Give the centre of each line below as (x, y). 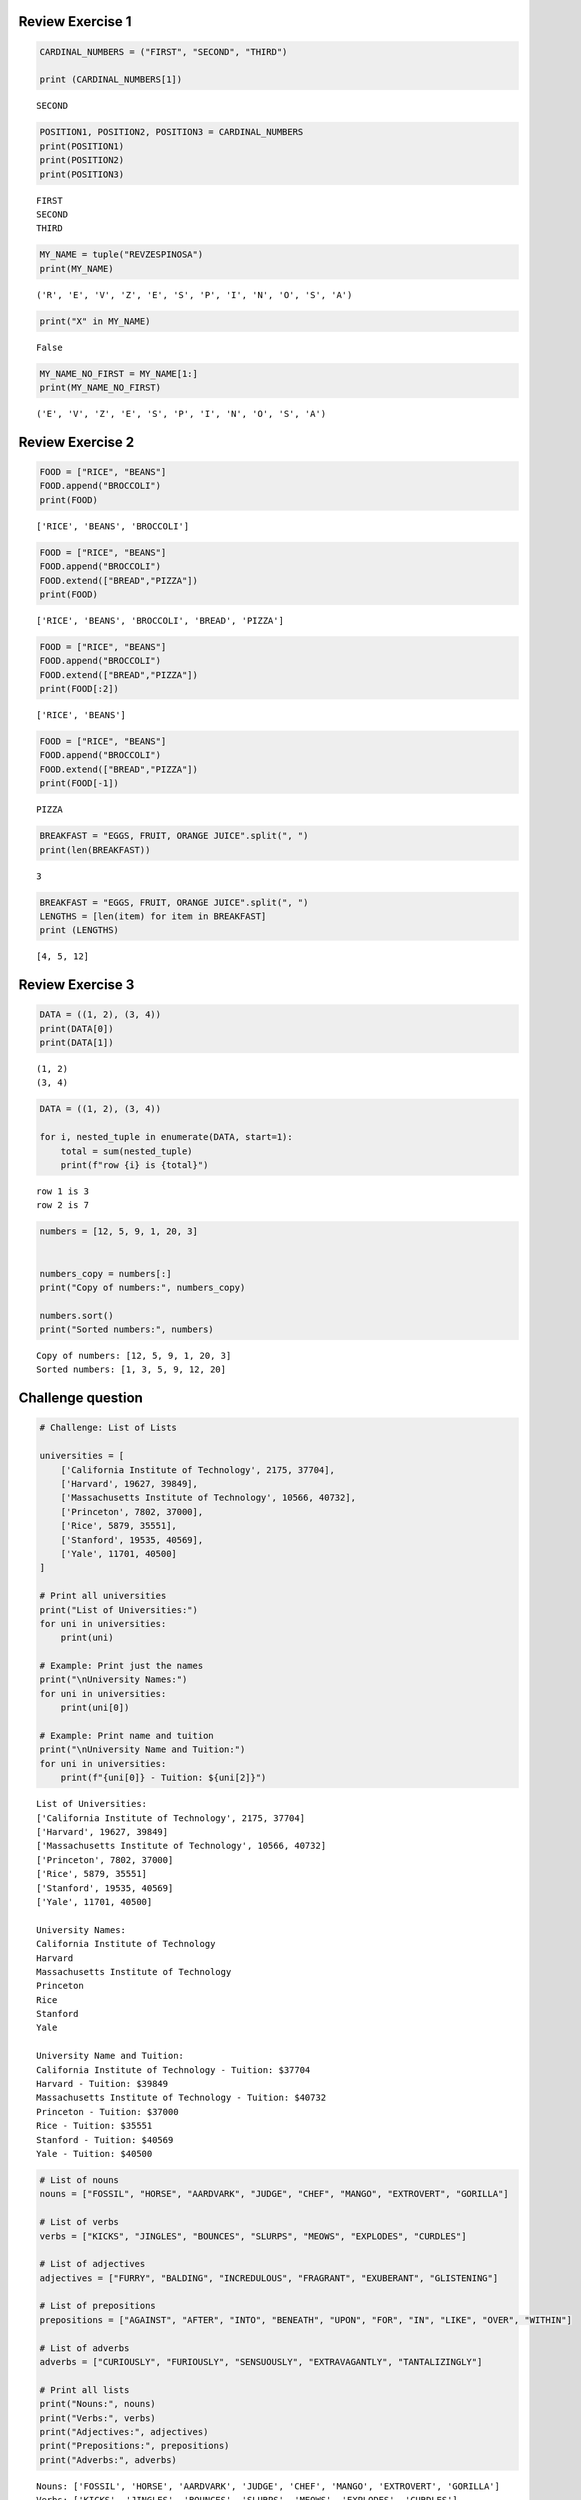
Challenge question (81, 1398)
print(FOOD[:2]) (79, 689)
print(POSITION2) (82, 160)
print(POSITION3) (82, 174)
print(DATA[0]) (76, 1028)
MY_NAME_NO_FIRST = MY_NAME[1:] (119, 373)
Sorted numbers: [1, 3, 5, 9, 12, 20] (131, 1369)
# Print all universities (103, 1596)
